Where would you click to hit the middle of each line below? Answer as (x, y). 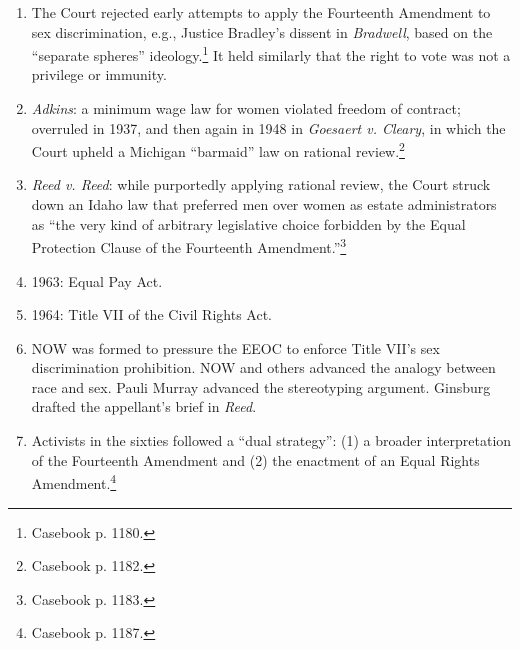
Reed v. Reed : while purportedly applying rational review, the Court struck (261, 184)
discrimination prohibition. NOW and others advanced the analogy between (263, 367)
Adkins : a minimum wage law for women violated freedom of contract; (246, 108)
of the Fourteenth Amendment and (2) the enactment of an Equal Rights (255, 459)
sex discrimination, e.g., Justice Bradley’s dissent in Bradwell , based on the (262, 31)
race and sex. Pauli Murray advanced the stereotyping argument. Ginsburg (261, 386)
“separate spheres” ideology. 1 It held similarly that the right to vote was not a (271, 53)
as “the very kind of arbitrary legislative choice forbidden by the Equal (248, 223)
